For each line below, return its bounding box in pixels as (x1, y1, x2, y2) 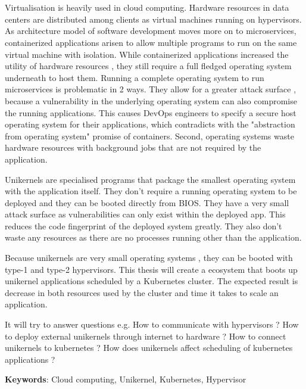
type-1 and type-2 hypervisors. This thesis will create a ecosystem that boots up (5, 263, 298, 275)
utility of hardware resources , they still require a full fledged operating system (5, 60, 292, 72)
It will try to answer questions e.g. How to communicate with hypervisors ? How (5, 318, 299, 331)
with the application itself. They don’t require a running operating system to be (5, 185, 297, 197)
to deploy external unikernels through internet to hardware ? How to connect (5, 329, 286, 342)
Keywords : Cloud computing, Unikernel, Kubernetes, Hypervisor (5, 373, 246, 385)
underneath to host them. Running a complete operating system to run (5, 71, 264, 83)
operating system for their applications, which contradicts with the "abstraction (5, 118, 295, 130)
